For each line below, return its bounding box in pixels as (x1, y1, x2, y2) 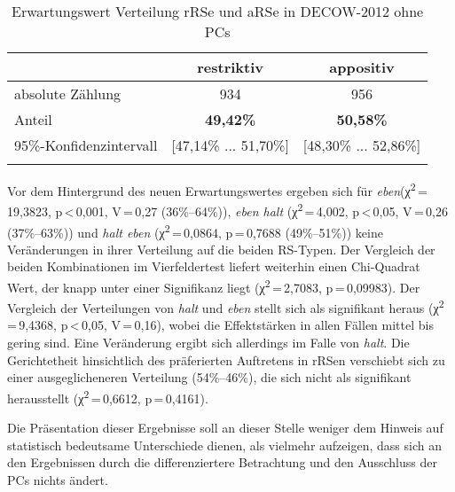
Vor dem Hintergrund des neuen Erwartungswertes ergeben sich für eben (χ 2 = (7, 179, 428, 199)
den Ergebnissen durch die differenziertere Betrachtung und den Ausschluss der (7, 453, 437, 472)
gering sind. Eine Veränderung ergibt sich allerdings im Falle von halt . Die (7, 333, 410, 352)
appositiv (329, 57, 395, 77)
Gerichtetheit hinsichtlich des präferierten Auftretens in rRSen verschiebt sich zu (7, 350, 445, 369)
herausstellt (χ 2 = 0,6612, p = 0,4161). (7, 386, 208, 407)
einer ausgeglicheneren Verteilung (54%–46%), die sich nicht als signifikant (7, 368, 412, 387)
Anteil (14, 109, 52, 129)
